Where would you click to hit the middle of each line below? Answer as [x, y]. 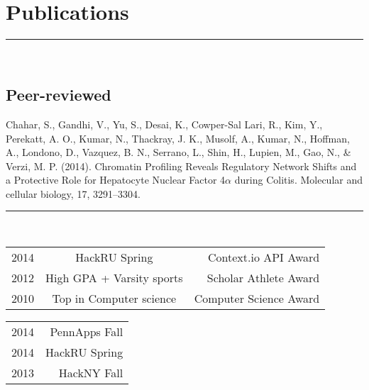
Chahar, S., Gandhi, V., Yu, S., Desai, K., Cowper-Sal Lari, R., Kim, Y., [164, 124]
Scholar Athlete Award [263, 278]
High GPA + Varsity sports [114, 278]
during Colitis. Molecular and [298, 180]
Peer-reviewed [59, 95]
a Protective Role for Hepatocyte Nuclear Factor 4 [116, 180]
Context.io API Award [264, 257]
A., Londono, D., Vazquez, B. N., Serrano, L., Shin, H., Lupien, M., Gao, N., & [178, 152]
